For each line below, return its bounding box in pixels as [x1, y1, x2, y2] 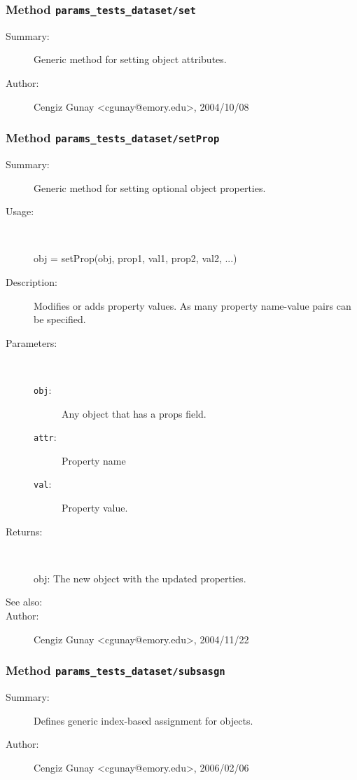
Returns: [6, 524, 43, 538]
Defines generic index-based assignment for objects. [34, 713, 253, 727]
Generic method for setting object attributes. [34, 52, 227, 67]
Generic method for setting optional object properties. [34, 180, 266, 195]
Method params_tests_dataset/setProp [6, 129, 220, 146]
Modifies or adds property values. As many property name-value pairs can [34, 298, 351, 313]
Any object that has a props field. [62, 406, 206, 420]
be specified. [34, 312, 86, 327]
